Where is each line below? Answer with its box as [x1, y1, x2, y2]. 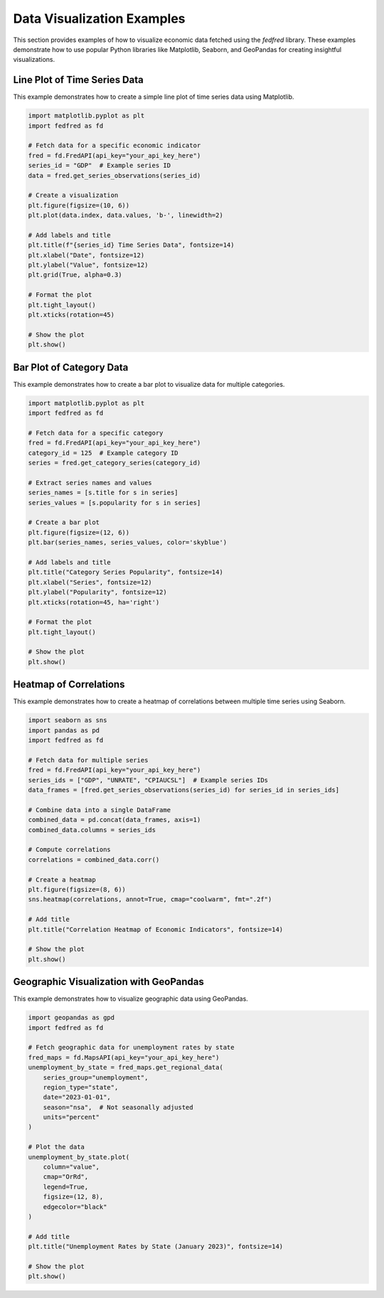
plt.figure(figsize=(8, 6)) [28, 885, 126, 893]
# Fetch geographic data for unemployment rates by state [28, 1043, 235, 1052]
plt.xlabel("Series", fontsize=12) [28, 578, 152, 586]
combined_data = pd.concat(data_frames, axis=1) [28, 816, 201, 824]
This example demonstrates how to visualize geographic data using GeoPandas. [13, 994, 248, 1003]
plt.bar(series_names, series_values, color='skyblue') [28, 538, 228, 547]
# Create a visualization [28, 191, 119, 199]
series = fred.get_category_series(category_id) [28, 459, 201, 467]
